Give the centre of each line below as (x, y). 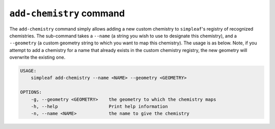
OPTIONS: (31, 92)
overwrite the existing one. (37, 57)
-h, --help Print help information (99, 107)
